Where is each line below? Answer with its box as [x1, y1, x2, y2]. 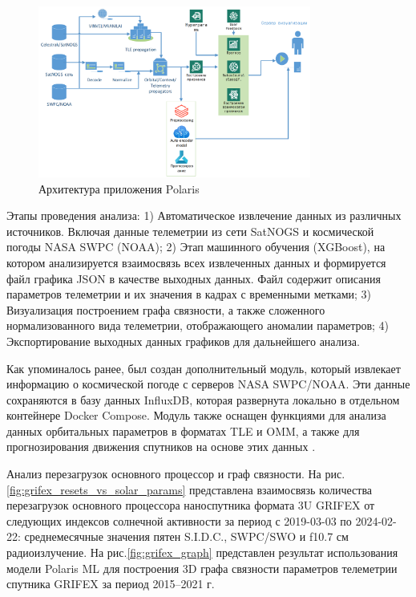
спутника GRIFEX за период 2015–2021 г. [6, 575, 215, 592]
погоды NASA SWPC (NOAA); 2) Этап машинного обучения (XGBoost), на [6, 238, 386, 255]
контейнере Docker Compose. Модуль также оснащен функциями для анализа [6, 407, 386, 424]
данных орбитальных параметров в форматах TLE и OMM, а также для [6, 422, 360, 439]
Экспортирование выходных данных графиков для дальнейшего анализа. [6, 332, 360, 349]
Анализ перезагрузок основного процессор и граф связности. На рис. [6, 465, 345, 482]
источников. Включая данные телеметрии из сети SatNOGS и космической [6, 222, 374, 239]
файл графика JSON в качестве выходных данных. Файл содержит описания [6, 270, 381, 286]
